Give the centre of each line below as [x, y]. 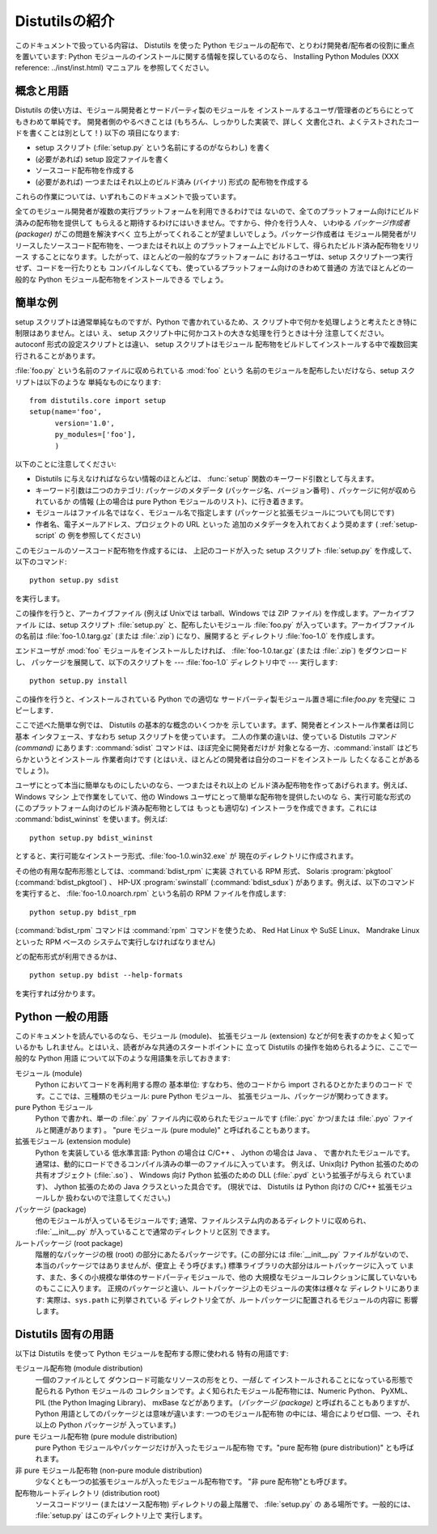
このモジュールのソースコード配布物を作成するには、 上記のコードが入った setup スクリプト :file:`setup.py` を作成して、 [216, 550]
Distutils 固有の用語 [64, 1334]
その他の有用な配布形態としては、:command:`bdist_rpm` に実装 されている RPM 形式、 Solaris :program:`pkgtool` [204, 871]
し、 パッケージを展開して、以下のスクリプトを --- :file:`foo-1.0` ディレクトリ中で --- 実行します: [176, 662]
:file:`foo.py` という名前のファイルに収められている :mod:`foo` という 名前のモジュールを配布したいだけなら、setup [207, 371]
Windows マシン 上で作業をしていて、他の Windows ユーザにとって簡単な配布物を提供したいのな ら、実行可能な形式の [213, 796]
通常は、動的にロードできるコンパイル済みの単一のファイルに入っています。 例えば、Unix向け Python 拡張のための [227, 1163]
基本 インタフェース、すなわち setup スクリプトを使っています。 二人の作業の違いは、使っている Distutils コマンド [206, 736]
